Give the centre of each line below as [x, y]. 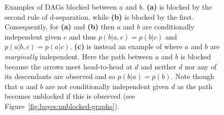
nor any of [201, 66]
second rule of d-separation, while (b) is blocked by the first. [99, 16]
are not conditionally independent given [107, 86]
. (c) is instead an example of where [126, 46]
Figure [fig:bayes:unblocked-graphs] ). [62, 106]
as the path [195, 86]
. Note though [193, 76]
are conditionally [168, 27]
